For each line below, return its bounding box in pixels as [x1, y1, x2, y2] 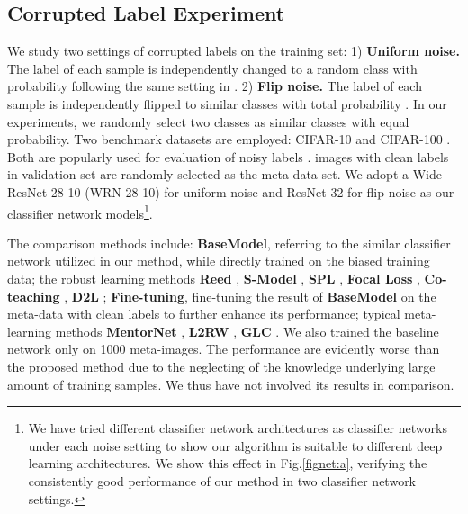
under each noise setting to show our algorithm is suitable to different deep [28, 436, 443, 455]
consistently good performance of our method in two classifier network [28, 471, 417, 490]
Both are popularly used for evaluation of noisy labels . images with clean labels [7, 147, 449, 166]
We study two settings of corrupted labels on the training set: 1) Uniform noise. [7, 41, 460, 60]
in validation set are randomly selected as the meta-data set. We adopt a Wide [7, 165, 442, 184]
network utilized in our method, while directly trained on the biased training [7, 251, 430, 270]
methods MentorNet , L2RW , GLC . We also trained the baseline [55, 321, 439, 340]
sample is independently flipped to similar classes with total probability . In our [7, 94, 447, 113]
